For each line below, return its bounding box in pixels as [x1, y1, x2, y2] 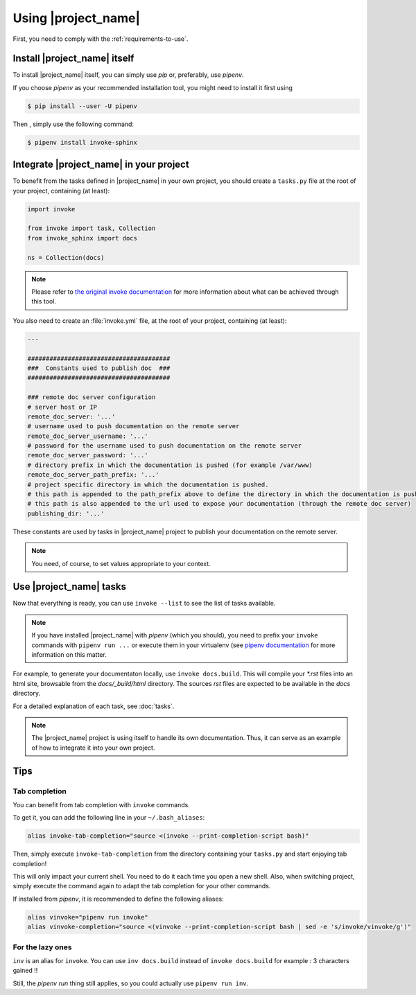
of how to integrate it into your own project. [31, 743, 155, 752]
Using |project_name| [12, 10, 141, 26]
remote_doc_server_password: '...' [27, 451, 148, 459]
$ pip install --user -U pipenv [27, 102, 138, 110]
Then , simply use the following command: [12, 120, 135, 128]
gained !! [12, 967, 38, 975]
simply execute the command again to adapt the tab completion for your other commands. [12, 882, 271, 890]
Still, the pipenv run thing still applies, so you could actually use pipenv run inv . [12, 979, 249, 987]
